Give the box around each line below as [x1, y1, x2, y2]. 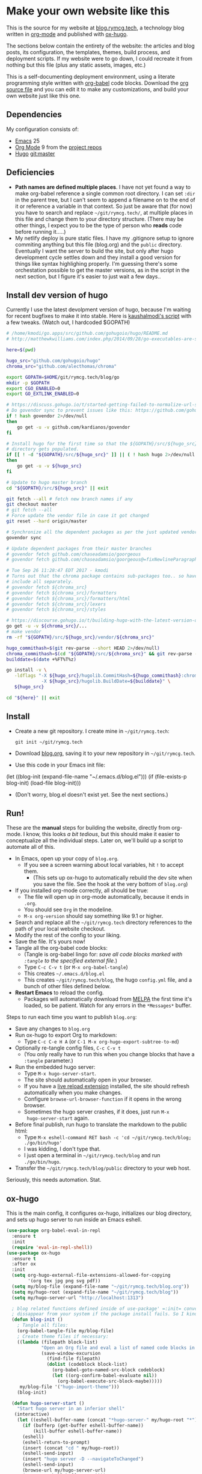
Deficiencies [6, 167, 55, 178]
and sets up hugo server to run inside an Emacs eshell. [6, 1216, 142, 1223]
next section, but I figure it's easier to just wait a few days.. [14, 272, 161, 280]
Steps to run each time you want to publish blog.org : [6, 1014, 137, 1021]
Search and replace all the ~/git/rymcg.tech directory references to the [14, 919, 192, 926]
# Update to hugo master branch [6, 479, 87, 485]
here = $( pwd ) [6, 347, 36, 353]
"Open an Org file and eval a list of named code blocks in [41, 1345, 195, 1351]
